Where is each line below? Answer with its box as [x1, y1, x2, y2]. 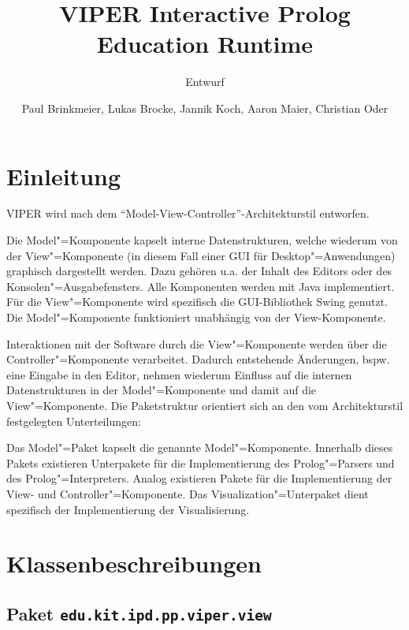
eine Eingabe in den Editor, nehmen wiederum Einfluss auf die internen [6, 366, 352, 382]
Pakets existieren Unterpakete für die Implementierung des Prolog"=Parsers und [6, 454, 395, 471]
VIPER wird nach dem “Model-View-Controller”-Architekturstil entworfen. [6, 205, 370, 222]
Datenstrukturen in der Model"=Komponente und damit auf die [6, 382, 317, 398]
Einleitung [6, 159, 121, 192]
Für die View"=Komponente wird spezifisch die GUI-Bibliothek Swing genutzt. [6, 293, 389, 310]
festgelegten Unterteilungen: [6, 412, 141, 429]
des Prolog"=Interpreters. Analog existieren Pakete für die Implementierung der [6, 470, 392, 486]
